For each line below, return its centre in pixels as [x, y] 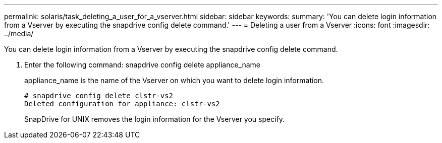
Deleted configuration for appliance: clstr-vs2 [122, 104]
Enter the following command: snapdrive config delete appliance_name [143, 65]
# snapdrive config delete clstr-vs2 [99, 96]
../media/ [19, 33]
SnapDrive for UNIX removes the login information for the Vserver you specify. [155, 119]
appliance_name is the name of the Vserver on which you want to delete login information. [174, 80]
